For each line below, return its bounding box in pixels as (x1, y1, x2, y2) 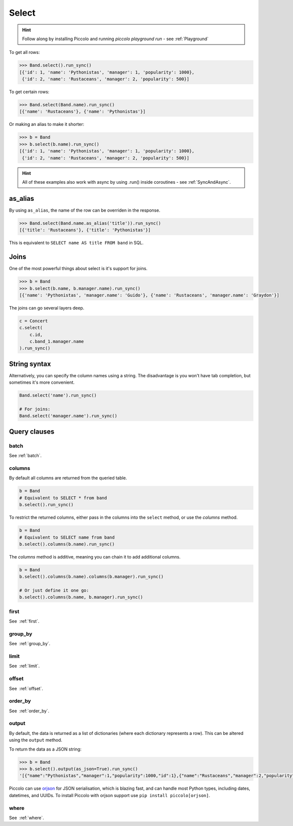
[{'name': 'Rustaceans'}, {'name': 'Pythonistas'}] (19, 109, 146, 115)
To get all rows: (9, 49, 40, 55)
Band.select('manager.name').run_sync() (19, 413, 117, 419)
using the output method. (9, 737, 63, 743)
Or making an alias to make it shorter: (9, 121, 84, 127)
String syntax (9, 360, 51, 368)
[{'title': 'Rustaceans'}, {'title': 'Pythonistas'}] (19, 227, 151, 233)
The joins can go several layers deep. (9, 305, 84, 311)
